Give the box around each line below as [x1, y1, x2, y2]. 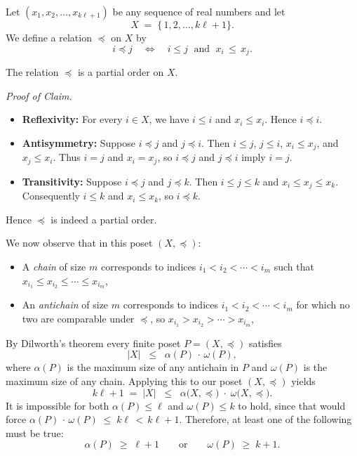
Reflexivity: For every [22, 112, 123, 126]
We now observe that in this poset [6, 235, 153, 250]
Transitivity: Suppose [22, 174, 122, 188]
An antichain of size [22, 297, 109, 312]
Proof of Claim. [6, 88, 72, 103]
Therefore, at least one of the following [184, 412, 352, 426]
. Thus [53, 150, 81, 164]
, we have [149, 112, 189, 126]
